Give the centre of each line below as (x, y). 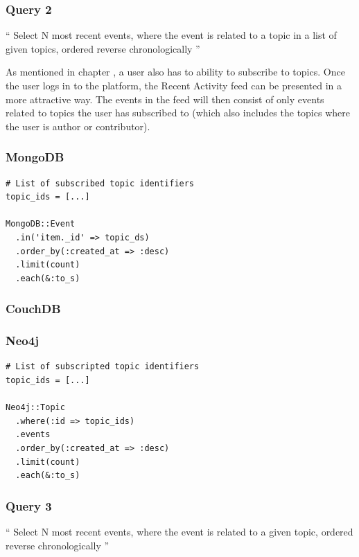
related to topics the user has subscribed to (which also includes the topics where (178, 113)
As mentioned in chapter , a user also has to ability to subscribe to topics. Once (175, 72)
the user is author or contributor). (78, 126)
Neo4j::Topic (35, 408)
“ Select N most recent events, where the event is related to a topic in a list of (171, 35)
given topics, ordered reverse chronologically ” (103, 48)
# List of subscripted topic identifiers (103, 367)
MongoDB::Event (41, 224)
